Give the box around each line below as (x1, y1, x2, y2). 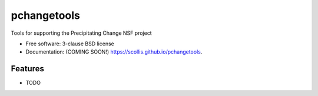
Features (11, 64, 44, 74)
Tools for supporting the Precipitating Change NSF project (11, 29, 153, 37)
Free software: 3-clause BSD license (25, 40, 114, 47)
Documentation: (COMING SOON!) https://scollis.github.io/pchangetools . (25, 48, 203, 55)
